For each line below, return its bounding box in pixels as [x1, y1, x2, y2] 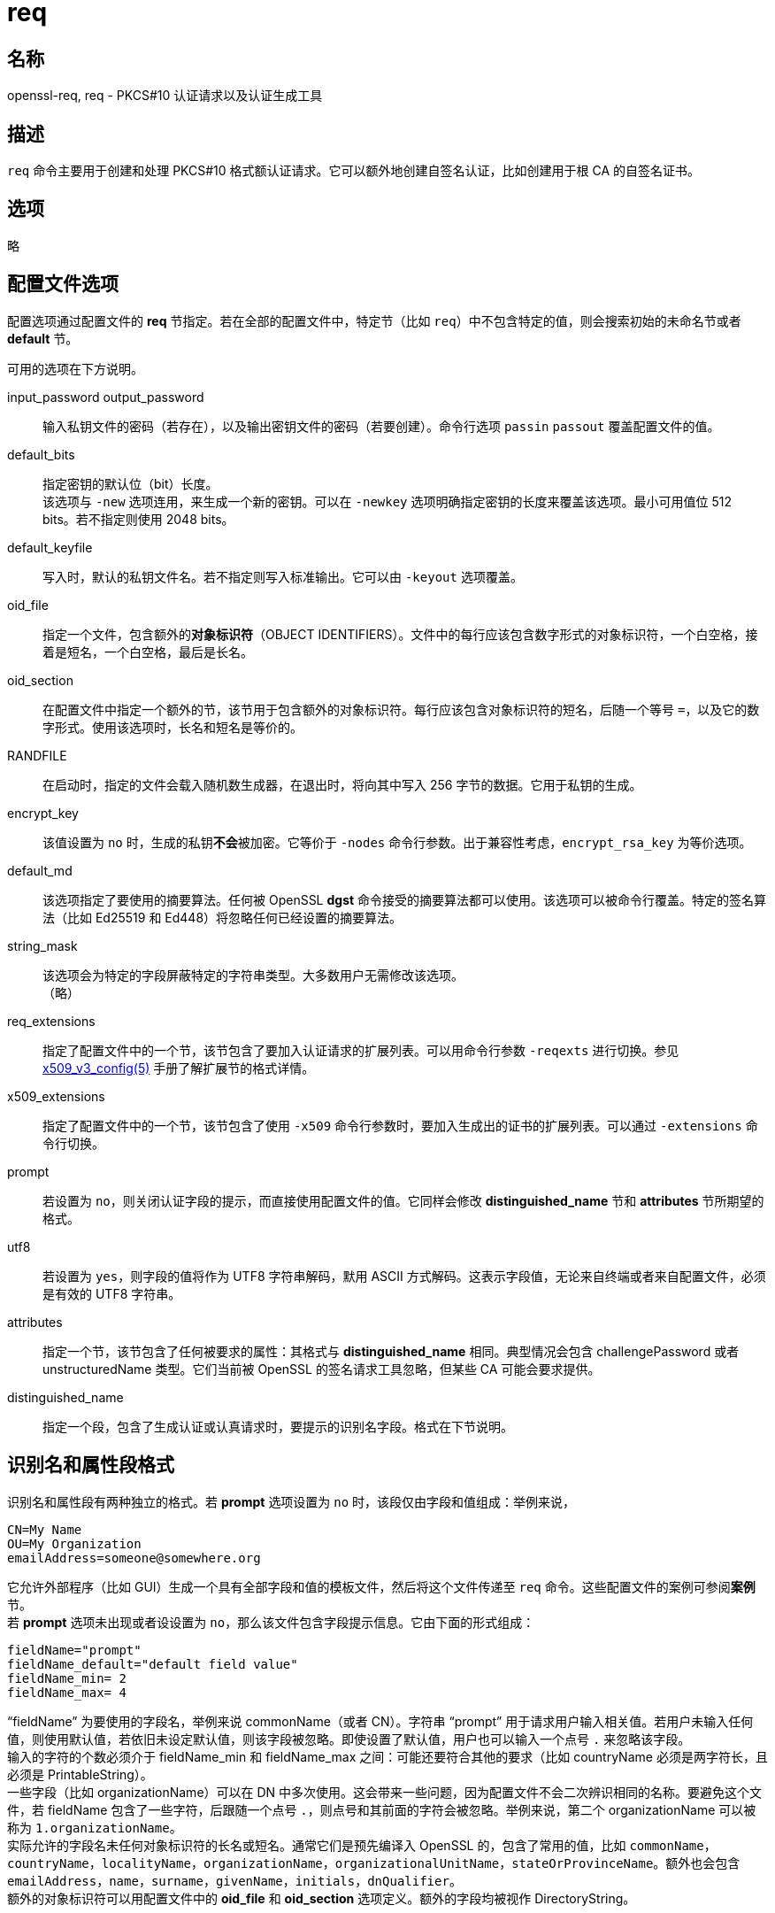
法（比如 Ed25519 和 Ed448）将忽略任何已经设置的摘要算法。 [42, 909, 403, 925]
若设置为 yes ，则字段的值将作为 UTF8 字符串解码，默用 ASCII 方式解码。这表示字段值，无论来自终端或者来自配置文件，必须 [42, 1268, 766, 1284]
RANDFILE [7, 747, 67, 763]
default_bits [7, 446, 75, 462]
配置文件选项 [7, 273, 119, 296]
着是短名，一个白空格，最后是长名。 [42, 644, 253, 660]
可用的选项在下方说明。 [7, 360, 143, 376]
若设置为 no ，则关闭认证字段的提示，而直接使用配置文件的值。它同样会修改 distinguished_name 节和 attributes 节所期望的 [42, 1192, 764, 1208]
